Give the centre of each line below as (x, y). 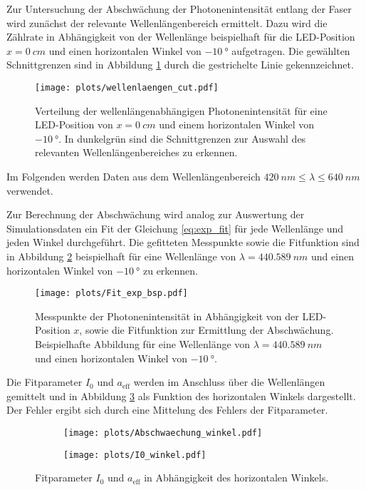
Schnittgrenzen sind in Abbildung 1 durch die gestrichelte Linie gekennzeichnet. (180, 65)
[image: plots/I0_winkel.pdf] (135, 455)
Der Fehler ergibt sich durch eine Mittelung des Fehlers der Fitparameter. (167, 410)
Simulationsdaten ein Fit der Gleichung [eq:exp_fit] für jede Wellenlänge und (175, 228)
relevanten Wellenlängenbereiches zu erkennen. (136, 152)
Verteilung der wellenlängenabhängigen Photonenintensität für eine (181, 110)
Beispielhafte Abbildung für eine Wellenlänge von (143, 344)
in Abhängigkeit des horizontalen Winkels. (236, 478)
